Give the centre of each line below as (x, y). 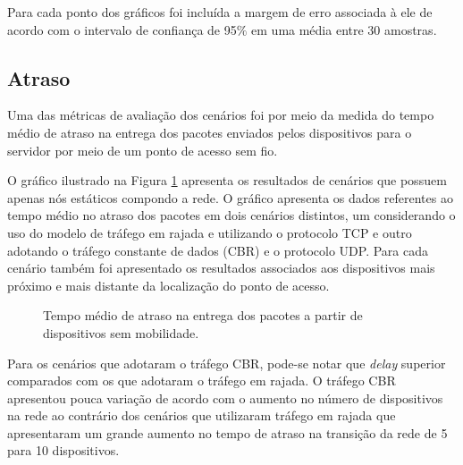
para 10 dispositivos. (63, 450)
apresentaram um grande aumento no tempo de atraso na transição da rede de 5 (227, 432)
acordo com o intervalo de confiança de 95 (122, 29)
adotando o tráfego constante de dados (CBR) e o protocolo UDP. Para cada (218, 250)
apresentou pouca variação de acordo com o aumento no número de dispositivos (225, 397)
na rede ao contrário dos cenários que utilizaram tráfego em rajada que (202, 415)
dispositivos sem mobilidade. (121, 332)
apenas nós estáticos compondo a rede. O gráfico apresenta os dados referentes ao (230, 197)
